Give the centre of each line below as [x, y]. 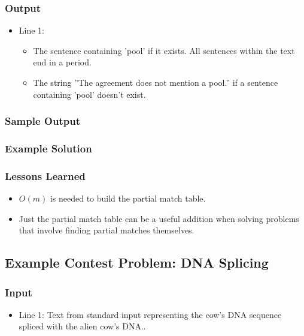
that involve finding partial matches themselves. [107, 230]
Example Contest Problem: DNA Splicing [137, 262]
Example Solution [48, 148]
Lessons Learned [45, 175]
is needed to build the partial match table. [128, 198]
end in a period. [62, 62]
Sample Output [42, 121]
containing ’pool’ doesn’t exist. [89, 94]
